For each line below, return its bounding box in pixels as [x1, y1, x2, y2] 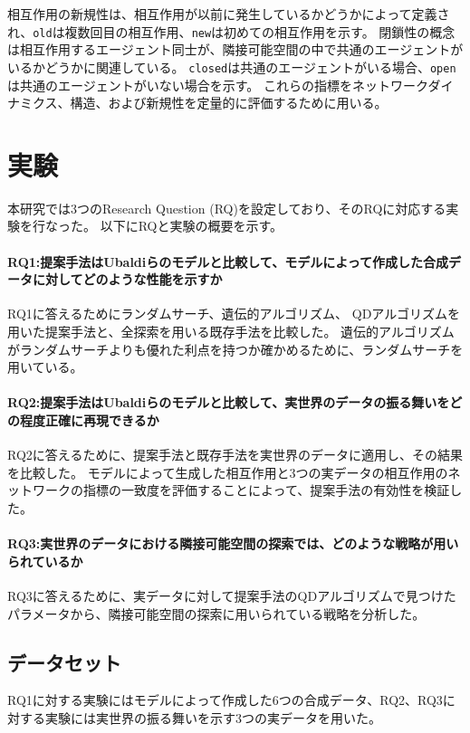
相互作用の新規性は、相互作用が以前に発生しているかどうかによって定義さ [7, 5, 450, 23]
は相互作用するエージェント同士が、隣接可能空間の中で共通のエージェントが [7, 40, 464, 59]
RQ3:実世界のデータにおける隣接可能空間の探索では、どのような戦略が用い [7, 534, 459, 553]
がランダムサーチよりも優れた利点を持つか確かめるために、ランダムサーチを [7, 339, 464, 358]
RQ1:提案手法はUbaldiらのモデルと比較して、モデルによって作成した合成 [7, 252, 449, 271]
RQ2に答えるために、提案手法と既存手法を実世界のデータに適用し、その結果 [7, 445, 463, 464]
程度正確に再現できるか [19, 410, 159, 429]
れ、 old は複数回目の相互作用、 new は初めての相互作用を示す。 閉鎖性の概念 [7, 22, 456, 41]
